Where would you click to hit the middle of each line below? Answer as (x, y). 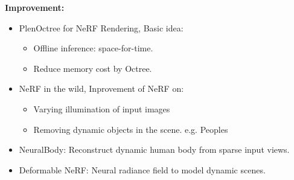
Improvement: (35, 7)
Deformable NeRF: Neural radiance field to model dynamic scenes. (142, 169)
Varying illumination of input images (102, 108)
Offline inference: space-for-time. (93, 48)
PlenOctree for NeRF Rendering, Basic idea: (101, 27)
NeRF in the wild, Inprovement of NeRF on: (101, 88)
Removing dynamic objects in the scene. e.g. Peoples (131, 129)
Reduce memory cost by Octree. (93, 68)
